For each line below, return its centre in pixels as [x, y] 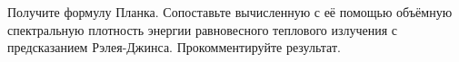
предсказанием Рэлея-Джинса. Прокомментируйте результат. [174, 47]
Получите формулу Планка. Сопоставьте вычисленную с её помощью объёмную [230, 12]
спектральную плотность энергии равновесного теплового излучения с [202, 29]
